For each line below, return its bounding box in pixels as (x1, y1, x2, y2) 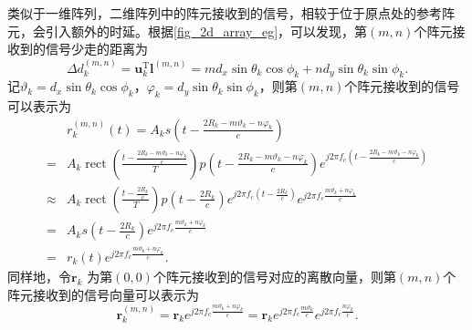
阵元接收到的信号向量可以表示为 (7, 284, 199, 304)
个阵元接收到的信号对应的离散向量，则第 (152, 266, 396, 285)
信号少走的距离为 (45, 39, 148, 58)
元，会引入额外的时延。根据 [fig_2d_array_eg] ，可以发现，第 (7, 21, 368, 40)
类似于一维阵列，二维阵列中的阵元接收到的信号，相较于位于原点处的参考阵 (7, 4, 455, 22)
